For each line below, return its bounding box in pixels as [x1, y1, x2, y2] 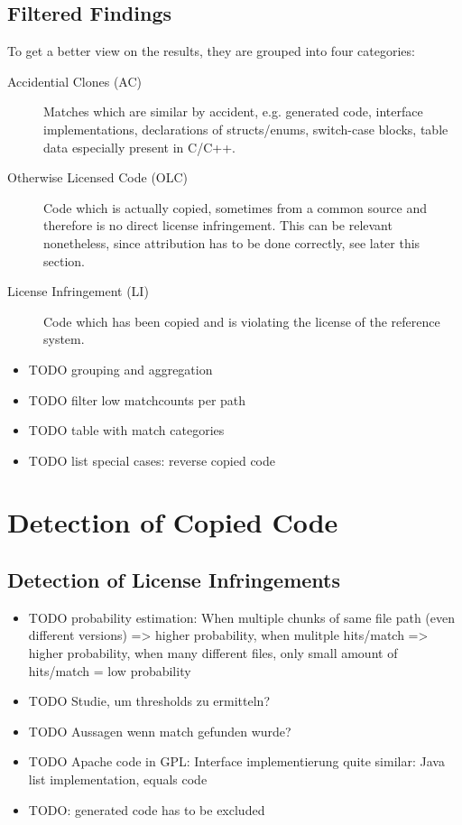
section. [43, 251, 85, 270]
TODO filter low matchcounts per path [28, 390, 246, 409]
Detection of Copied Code [7, 504, 338, 541]
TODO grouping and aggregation [28, 359, 213, 378]
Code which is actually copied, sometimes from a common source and [43, 198, 427, 217]
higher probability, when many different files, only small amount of [28, 644, 398, 663]
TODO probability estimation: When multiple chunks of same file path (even [28, 607, 456, 626]
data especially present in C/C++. [43, 137, 236, 156]
